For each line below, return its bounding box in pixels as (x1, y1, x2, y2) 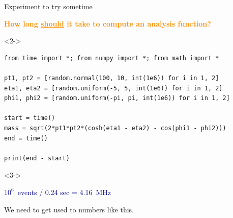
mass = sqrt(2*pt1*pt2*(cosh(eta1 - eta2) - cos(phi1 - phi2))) (4, 124, 226, 132)
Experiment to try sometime (4, 1, 93, 11)
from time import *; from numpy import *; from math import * (4, 54, 219, 62)
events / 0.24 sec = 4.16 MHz (17, 186, 111, 197)
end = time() (4, 134, 48, 142)
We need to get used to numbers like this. (4, 204, 134, 214)
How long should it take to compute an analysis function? (4, 18, 211, 29)
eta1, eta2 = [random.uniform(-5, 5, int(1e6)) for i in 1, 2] (4, 84, 223, 92)
